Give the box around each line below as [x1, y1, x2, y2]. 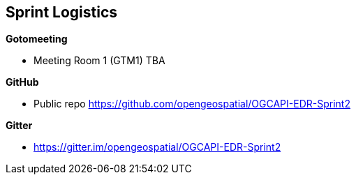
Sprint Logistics [6, 3, 118, 21]
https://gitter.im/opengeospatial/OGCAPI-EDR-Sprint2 [34, 141, 281, 153]
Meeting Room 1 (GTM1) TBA [34, 54, 165, 67]
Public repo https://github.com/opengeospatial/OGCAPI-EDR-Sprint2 [34, 98, 350, 110]
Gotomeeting [6, 33, 68, 45]
